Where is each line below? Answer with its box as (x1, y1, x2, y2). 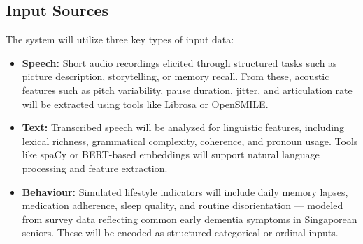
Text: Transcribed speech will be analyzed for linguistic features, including (22, 120, 344, 135)
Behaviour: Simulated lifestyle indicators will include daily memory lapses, (22, 184, 348, 199)
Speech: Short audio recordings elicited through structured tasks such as (22, 55, 337, 70)
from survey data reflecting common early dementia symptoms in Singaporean (22, 211, 357, 226)
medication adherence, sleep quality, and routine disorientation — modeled (22, 198, 343, 213)
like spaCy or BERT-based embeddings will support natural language (22, 147, 320, 162)
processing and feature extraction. (22, 160, 168, 175)
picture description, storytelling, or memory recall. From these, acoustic (22, 69, 329, 84)
